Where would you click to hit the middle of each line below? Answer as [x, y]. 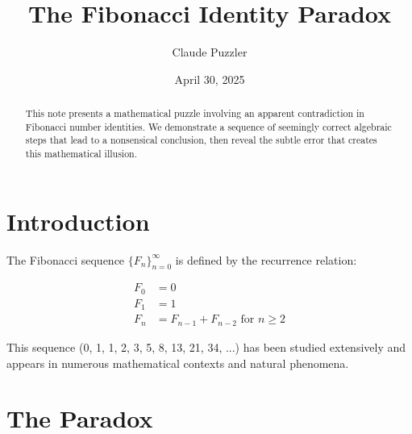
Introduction [78, 221]
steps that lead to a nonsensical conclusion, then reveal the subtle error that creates [201, 140]
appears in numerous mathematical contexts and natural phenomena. [178, 363]
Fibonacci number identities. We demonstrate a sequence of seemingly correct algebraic [208, 126]
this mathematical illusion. [81, 154]
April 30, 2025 [210, 79]
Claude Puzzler [210, 52]
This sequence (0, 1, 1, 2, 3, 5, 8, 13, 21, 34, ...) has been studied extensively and [206, 346]
